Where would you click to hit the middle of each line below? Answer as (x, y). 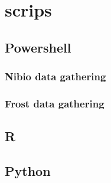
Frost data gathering (55, 103)
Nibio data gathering (56, 76)
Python (28, 171)
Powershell (38, 47)
